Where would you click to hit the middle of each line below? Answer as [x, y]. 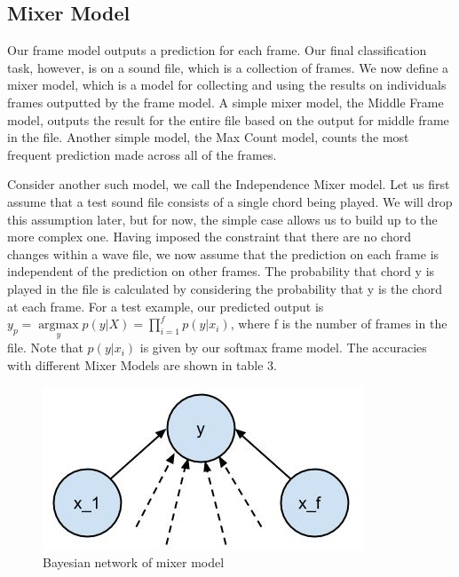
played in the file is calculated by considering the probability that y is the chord [225, 288]
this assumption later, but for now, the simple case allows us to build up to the [222, 219]
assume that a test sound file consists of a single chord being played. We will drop [230, 201]
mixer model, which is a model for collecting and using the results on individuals [227, 85]
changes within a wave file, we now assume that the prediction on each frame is [223, 253]
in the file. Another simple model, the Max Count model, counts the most [208, 137]
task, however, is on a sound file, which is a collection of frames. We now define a [228, 67]
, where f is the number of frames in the [339, 324]
